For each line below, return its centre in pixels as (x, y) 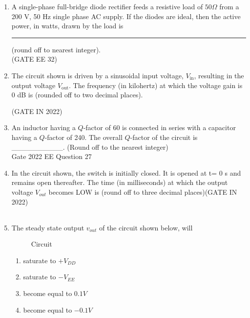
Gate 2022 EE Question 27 (52, 156)
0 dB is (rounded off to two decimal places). (77, 95)
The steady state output (48, 227)
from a (229, 6)
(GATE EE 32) (34, 59)
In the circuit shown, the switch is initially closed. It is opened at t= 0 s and (126, 172)
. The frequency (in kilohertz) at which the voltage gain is (156, 85)
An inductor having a (43, 127)
